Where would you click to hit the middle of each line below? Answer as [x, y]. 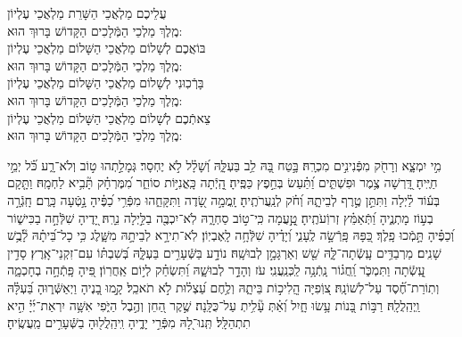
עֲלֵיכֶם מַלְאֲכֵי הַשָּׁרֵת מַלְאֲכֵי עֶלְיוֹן [87, 12]
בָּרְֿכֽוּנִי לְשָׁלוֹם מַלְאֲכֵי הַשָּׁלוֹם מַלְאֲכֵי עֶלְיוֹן [106, 82]
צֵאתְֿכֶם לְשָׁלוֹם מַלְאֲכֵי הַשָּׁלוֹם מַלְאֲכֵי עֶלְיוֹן [109, 117]
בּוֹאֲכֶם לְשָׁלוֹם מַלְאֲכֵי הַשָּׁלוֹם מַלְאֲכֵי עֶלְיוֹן [107, 48]
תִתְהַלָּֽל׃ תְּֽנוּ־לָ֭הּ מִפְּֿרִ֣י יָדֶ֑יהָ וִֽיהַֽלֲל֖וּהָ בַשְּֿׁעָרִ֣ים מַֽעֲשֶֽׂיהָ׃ [129, 322]
